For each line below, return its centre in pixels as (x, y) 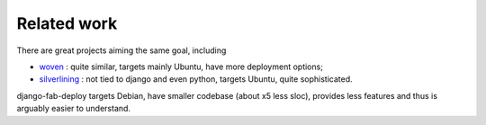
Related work (67, 23)
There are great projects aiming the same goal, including (121, 50)
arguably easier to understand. (73, 109)
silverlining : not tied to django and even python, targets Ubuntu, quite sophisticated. (196, 79)
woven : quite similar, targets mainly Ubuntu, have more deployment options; (181, 67)
